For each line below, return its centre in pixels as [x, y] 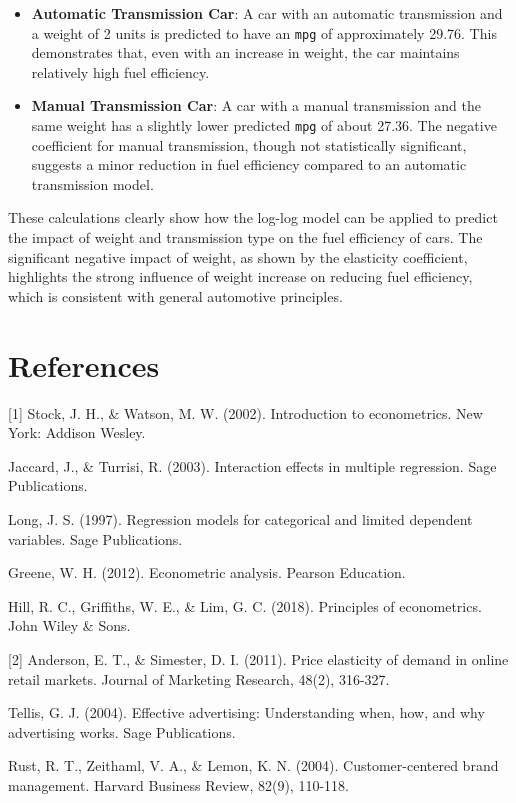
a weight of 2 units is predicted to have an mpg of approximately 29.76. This [264, 32]
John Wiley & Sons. [69, 625]
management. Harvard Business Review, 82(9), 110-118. [178, 784]
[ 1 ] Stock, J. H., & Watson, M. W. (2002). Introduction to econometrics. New [245, 412]
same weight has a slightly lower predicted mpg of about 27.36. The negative [264, 125]
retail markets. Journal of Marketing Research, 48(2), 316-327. [199, 678]
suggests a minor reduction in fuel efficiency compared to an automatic [249, 164]
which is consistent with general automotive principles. [175, 295]
